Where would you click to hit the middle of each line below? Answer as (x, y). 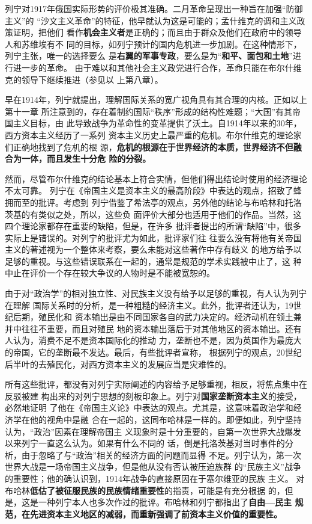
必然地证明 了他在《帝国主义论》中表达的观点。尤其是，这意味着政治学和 (149, 408)
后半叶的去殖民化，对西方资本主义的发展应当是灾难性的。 (118, 364)
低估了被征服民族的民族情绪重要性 (97, 490)
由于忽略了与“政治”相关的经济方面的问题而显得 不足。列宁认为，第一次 (161, 455)
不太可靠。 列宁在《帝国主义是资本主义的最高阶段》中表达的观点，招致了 (149, 190)
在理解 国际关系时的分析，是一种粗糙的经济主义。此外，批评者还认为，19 (149, 305)
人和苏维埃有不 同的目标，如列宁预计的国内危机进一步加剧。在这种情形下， (153, 44)
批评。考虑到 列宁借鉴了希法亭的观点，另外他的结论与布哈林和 (161, 202)
